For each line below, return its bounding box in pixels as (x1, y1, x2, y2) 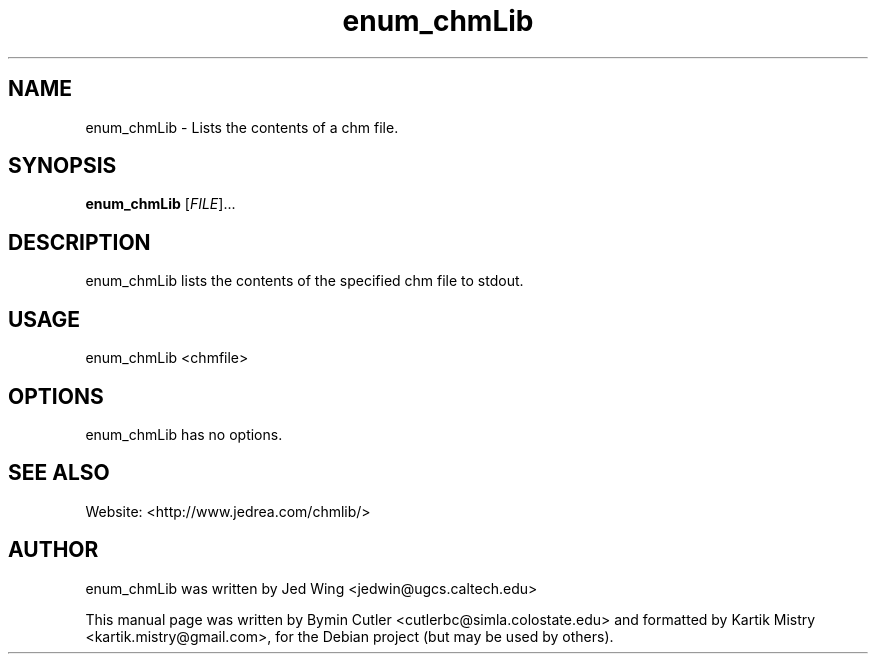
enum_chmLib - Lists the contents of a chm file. (85, 118, 399, 136)
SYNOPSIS (8, 153, 117, 179)
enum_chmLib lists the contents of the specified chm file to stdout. (85, 272, 524, 290)
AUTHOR (8, 537, 99, 563)
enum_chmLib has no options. (85, 425, 283, 443)
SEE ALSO (8, 460, 110, 486)
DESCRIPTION (8, 229, 151, 255)
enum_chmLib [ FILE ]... (85, 195, 236, 213)
